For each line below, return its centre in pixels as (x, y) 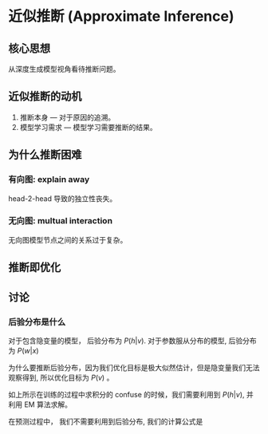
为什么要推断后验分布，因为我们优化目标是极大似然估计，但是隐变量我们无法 (134, 367)
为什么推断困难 (45, 155)
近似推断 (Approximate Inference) (121, 16)
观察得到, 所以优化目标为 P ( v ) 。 (61, 377)
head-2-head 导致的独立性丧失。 (63, 198)
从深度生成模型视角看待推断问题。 (64, 69)
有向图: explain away (49, 180)
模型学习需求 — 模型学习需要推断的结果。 (88, 127)
